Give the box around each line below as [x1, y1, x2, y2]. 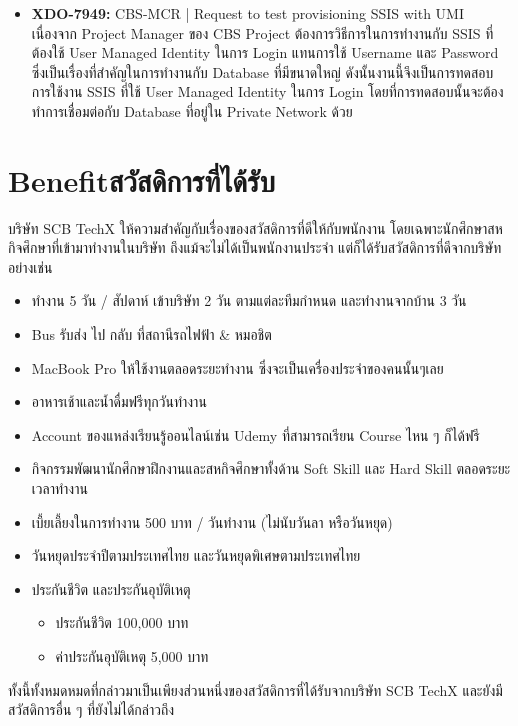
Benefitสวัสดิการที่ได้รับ [8, 159, 276, 200]
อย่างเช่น [8, 256, 53, 277]
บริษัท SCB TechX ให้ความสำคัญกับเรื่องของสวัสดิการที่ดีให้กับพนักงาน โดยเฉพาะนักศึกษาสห [8, 217, 503, 238]
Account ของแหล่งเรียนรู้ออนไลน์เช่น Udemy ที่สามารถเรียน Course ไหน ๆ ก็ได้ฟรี [31, 424, 480, 445]
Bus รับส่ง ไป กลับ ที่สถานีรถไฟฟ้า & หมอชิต [31, 324, 272, 345]
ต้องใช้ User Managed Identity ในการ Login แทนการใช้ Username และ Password [31, 42, 499, 63]
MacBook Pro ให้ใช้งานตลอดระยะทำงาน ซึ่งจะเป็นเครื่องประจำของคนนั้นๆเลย [31, 357, 444, 378]
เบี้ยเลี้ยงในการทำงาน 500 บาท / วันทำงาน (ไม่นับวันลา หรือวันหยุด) [31, 511, 393, 532]
